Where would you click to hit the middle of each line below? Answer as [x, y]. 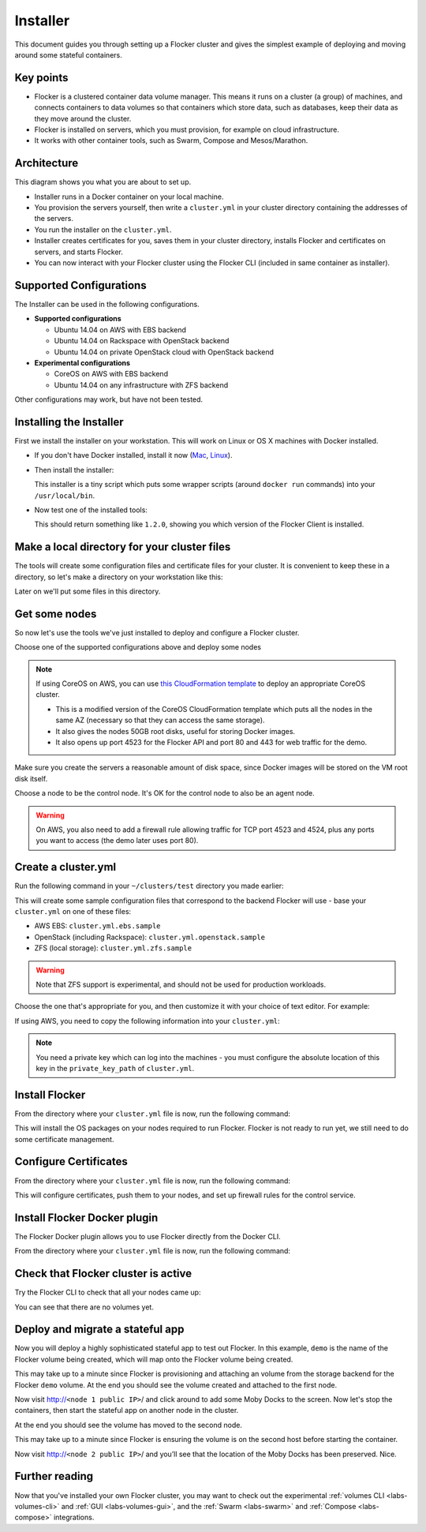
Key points [41, 78]
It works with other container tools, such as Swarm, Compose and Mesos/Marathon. [171, 140]
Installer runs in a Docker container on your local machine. [129, 197]
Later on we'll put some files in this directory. [88, 591]
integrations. [74, 1517]
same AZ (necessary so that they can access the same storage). [160, 720]
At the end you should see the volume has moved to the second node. [128, 1425]
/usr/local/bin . [65, 495]
